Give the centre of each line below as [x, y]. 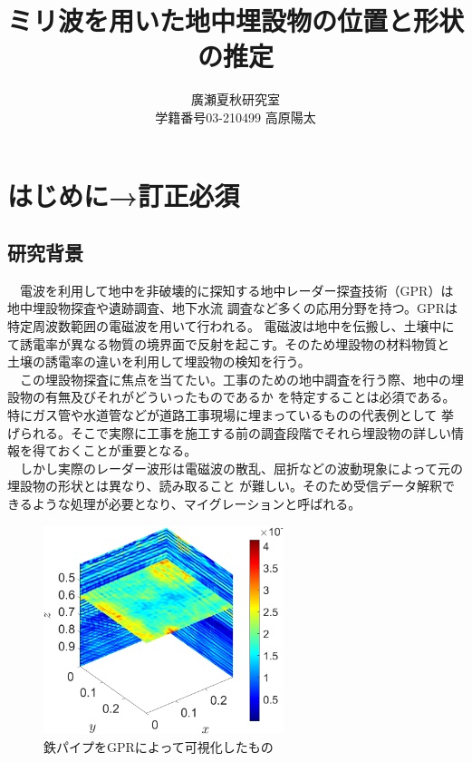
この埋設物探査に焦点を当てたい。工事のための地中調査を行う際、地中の [235, 379]
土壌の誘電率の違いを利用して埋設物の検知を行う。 [159, 361]
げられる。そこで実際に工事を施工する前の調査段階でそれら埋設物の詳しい [229, 432]
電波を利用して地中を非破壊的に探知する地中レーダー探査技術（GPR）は [236, 290]
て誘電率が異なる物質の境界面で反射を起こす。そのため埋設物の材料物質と [229, 343]
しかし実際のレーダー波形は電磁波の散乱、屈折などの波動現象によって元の [241, 468]
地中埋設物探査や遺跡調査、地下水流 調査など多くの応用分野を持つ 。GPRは [232, 308]
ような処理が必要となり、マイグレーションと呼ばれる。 [197, 504]
